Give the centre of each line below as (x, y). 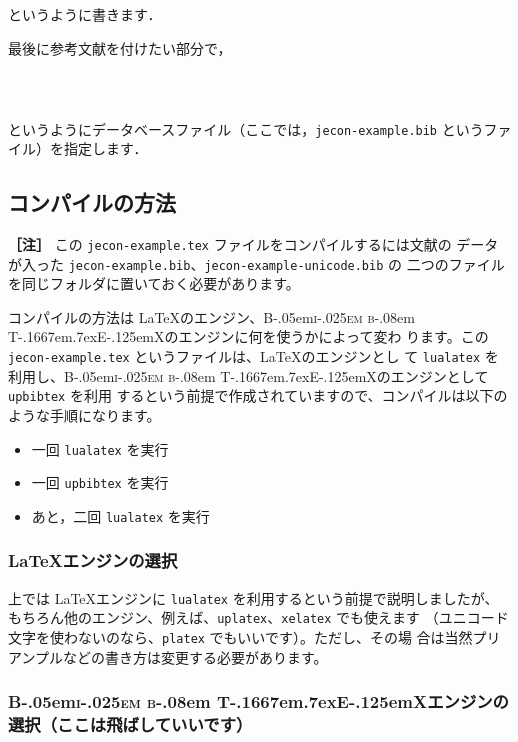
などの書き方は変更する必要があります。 (195, 656)
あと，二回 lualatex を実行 (120, 515)
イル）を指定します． (78, 148)
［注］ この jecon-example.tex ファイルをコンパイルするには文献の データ (253, 243)
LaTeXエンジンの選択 (93, 560)
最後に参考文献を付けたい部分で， (120, 47)
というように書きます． (85, 14)
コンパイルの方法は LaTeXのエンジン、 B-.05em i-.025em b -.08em (211, 316)
